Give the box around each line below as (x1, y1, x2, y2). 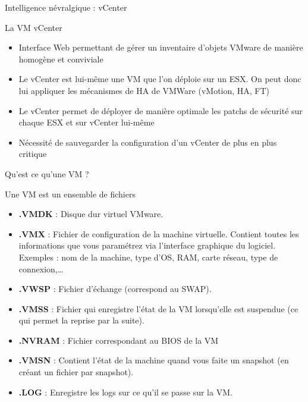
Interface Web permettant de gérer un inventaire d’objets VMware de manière (18, 41, 303, 54)
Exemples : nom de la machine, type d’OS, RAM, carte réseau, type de (18, 250, 278, 263)
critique (18, 147, 47, 160)
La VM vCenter (5, 21, 62, 33)
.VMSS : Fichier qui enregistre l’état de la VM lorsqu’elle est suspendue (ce (18, 302, 298, 315)
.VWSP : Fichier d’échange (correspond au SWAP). (18, 282, 212, 295)
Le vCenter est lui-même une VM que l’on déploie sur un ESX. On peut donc (18, 73, 301, 85)
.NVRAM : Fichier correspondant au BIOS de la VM (18, 334, 219, 346)
